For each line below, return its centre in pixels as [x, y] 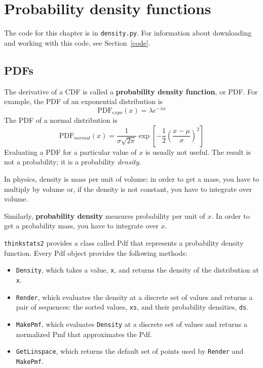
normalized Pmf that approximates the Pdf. [84, 334]
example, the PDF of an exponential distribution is [84, 101]
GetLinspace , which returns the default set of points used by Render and [130, 351]
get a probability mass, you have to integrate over [81, 226]
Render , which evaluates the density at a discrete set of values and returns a [134, 297]
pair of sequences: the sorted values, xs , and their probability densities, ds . [132, 307]
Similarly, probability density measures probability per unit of [105, 215]
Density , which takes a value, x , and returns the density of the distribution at [137, 270]
